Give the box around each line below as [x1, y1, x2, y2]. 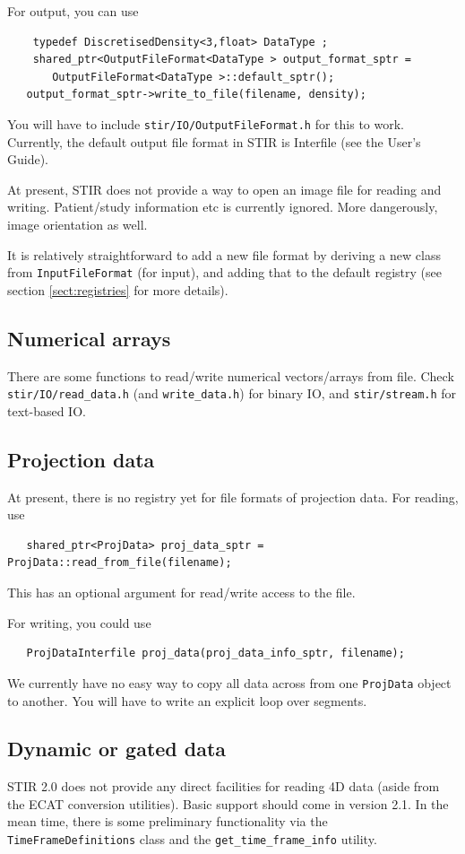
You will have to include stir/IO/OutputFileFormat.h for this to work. [7, 114, 404, 133]
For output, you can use [7, 2, 139, 20]
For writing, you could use [7, 613, 151, 632]
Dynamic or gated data [7, 735, 227, 762]
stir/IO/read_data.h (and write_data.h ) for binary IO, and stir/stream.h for [7, 384, 457, 403]
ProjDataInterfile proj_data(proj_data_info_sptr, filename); [26, 647, 405, 660]
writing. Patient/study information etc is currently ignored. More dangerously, [7, 197, 438, 216]
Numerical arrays [7, 324, 171, 352]
